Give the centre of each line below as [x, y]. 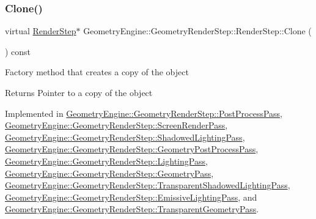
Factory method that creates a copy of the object [97, 72]
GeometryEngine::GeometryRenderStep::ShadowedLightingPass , [125, 137]
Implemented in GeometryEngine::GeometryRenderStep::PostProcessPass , [144, 113]
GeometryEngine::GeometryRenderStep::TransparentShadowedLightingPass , [148, 185]
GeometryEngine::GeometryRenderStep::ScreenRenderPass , [116, 125]
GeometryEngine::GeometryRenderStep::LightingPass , [106, 161]
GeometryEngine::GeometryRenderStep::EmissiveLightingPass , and [131, 197]
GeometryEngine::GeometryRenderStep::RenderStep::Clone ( [197, 31]
